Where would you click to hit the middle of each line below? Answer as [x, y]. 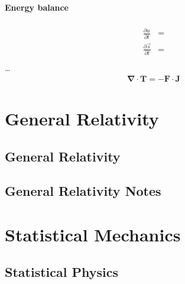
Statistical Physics [61, 272]
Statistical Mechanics [93, 234]
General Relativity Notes [83, 191]
